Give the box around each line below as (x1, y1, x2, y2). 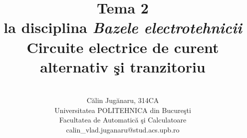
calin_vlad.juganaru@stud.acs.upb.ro (66, 124, 180, 135)
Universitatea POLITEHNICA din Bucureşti (54, 104, 191, 115)
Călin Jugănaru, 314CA (86, 95, 159, 105)
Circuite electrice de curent (26, 36, 219, 57)
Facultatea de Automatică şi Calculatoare (59, 114, 187, 125)
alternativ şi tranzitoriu (40, 56, 206, 76)
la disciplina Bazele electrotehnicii (3, 17, 242, 38)
